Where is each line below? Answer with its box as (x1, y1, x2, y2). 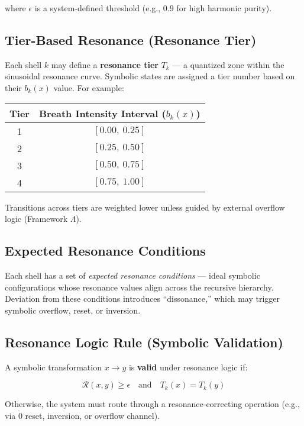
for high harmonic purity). (176, 2, 272, 14)
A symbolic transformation (5, 360, 102, 373)
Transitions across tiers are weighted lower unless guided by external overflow (5, 201, 285, 213)
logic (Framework (5, 212, 68, 225)
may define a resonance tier (51, 58, 159, 70)
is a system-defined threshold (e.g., (34, 2, 161, 14)
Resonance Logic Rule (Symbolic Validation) (5, 333, 283, 351)
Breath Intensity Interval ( (38, 106, 166, 120)
